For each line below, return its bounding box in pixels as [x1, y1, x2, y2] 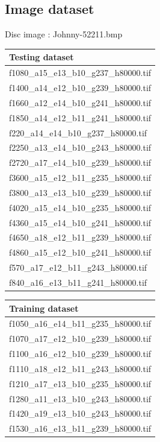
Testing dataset [9, 51, 74, 63]
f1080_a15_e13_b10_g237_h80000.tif [9, 66, 152, 79]
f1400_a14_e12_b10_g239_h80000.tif [9, 81, 152, 93]
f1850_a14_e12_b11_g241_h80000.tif [9, 111, 152, 124]
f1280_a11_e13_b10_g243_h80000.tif [9, 392, 152, 405]
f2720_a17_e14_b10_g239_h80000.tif [9, 156, 152, 169]
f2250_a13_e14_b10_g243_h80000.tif [9, 141, 152, 154]
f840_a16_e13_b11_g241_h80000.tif [9, 276, 147, 288]
